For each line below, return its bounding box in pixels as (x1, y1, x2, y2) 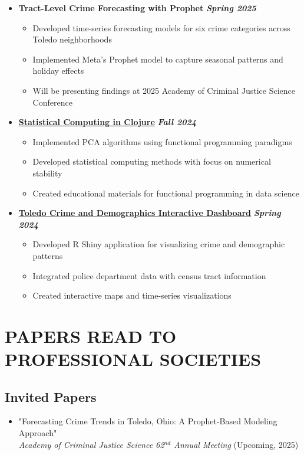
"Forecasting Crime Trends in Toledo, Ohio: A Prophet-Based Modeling (18, 415, 277, 427)
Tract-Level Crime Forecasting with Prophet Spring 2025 (18, 2, 256, 14)
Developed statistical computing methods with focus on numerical (32, 155, 271, 168)
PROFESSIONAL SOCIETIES (5, 347, 262, 371)
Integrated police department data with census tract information (32, 269, 266, 281)
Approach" (18, 427, 57, 439)
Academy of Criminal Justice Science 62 (18, 438, 164, 450)
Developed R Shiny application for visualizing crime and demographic (32, 238, 285, 250)
